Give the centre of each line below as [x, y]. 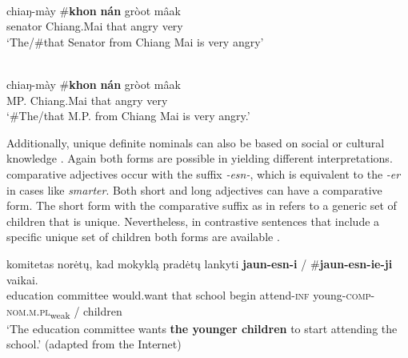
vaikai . [22, 279]
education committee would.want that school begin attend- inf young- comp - [191, 295]
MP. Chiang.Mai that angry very [87, 100]
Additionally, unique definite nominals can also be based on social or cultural [196, 142]
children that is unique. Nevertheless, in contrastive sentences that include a [193, 221]
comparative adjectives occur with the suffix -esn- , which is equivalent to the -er [204, 173]
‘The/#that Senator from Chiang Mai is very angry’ [135, 41]
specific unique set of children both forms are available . [143, 237]
